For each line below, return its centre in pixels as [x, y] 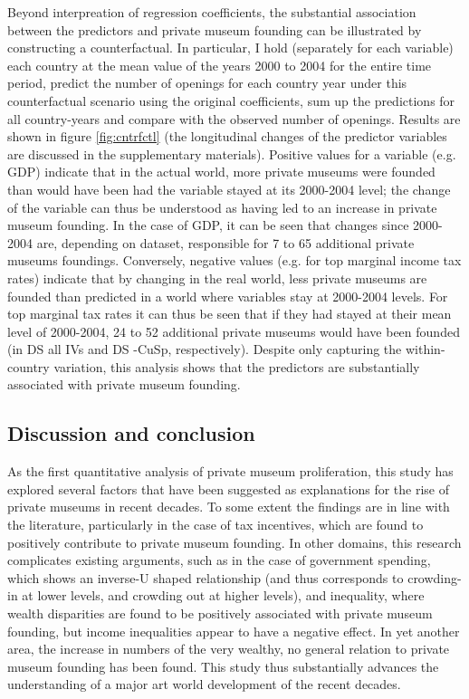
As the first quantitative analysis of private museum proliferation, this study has [230, 471]
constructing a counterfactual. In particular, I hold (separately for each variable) [230, 48]
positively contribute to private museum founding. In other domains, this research [234, 542]
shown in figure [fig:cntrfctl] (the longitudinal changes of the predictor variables [227, 136]
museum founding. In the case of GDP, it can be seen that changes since [208, 225]
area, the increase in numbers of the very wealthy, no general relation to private [229, 649]
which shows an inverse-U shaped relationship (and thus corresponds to [206, 577]
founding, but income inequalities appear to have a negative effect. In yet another [234, 631]
